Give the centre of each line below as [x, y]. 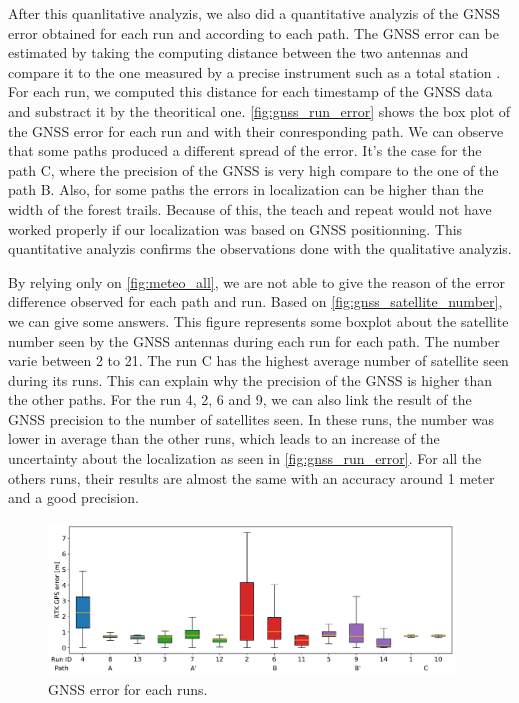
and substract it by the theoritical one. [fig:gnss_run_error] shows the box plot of [259, 110]
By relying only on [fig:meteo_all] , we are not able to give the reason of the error [257, 281]
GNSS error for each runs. [128, 689]
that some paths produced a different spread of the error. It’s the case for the [245, 150]
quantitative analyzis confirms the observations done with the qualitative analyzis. [260, 248]
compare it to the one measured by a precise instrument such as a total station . [254, 71]
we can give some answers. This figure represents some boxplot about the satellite [258, 320]
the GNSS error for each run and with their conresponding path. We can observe [256, 130]
